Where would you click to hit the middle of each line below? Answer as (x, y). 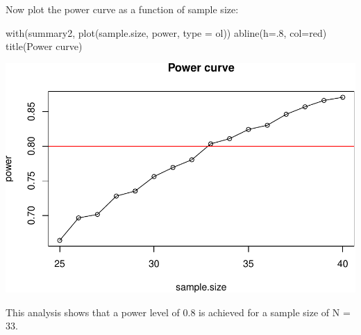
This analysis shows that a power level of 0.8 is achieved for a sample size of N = (178, 312)
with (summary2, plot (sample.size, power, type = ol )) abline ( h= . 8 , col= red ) (166, 32)
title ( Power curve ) (44, 46)
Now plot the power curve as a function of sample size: (122, 9)
